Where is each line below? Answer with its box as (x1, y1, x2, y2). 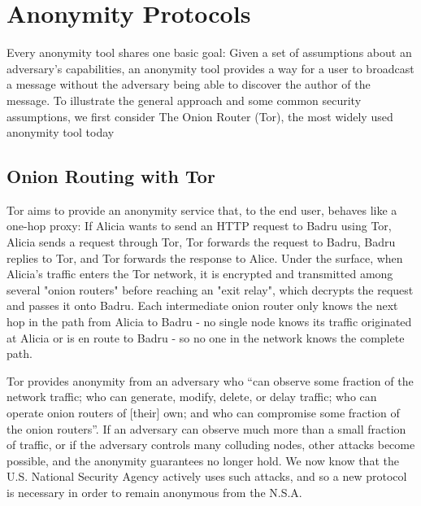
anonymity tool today (7, 124, 115, 141)
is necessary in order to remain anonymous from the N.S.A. (7, 483, 302, 500)
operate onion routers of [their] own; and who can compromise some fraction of (7, 404, 400, 421)
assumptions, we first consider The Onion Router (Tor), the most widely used (7, 107, 393, 124)
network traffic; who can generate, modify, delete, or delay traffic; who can (7, 388, 377, 405)
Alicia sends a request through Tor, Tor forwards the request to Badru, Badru (7, 233, 396, 251)
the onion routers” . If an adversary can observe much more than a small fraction (7, 420, 406, 437)
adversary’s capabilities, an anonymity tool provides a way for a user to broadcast (7, 59, 414, 76)
